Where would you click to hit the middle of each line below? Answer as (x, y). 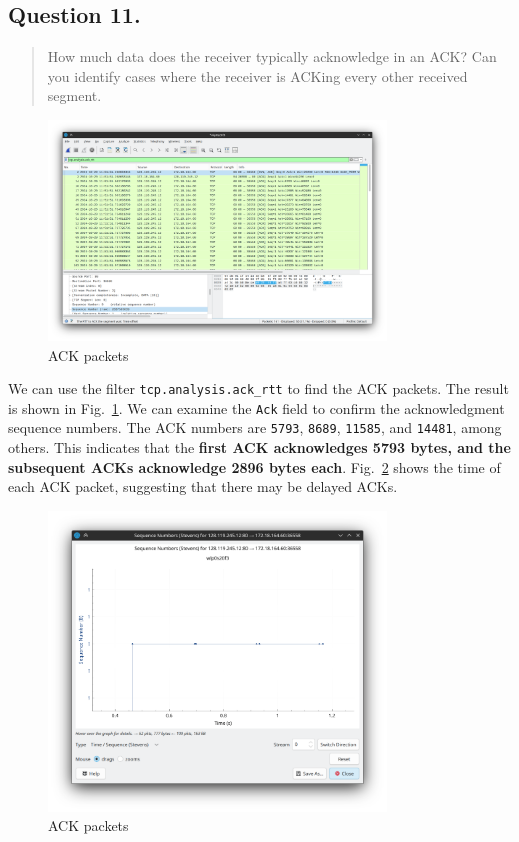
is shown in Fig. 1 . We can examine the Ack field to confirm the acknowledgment (256, 407)
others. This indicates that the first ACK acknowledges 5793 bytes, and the (259, 447)
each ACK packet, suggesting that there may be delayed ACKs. (203, 486)
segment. (74, 95)
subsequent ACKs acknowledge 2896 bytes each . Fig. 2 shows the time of (254, 466)
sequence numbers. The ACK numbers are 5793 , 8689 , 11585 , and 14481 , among (255, 427)
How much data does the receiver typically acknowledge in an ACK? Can (272, 56)
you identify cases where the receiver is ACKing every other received (257, 75)
